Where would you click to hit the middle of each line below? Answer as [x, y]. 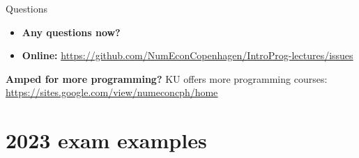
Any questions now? [71, 32]
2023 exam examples [106, 140]
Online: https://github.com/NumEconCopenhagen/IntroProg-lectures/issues [188, 55]
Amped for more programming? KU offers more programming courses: [167, 78]
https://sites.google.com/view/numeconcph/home [112, 92]
